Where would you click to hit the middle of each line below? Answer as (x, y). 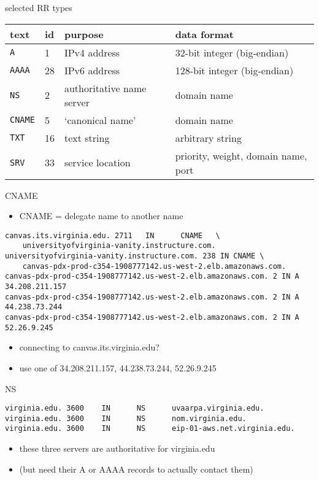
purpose (84, 34)
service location (97, 163)
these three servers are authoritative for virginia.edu (117, 448)
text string (87, 137)
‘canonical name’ (100, 120)
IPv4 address (92, 52)
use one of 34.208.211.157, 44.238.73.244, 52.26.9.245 (118, 367)
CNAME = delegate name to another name (101, 216)
